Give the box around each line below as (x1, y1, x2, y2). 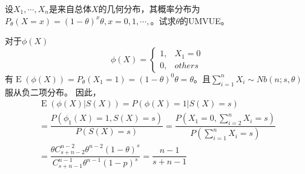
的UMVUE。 (179, 14, 229, 27)
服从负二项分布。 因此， (5, 85, 101, 98)
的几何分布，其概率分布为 (98, 2, 200, 14)
